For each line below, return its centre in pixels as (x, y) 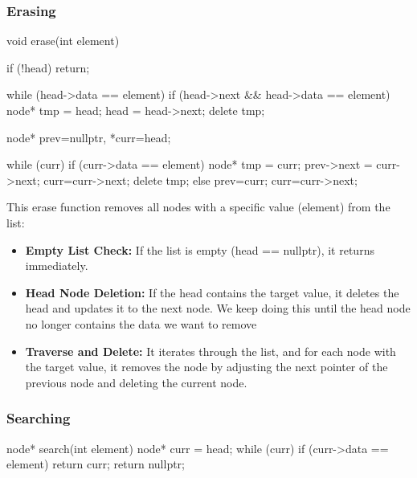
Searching (39, 418)
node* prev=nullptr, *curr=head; (89, 137)
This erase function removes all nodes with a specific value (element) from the (198, 207)
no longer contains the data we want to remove (141, 323)
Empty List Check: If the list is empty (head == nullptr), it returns (200, 249)
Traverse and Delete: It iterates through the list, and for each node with (211, 351)
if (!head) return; (48, 67)
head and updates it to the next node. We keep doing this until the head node (218, 308)
